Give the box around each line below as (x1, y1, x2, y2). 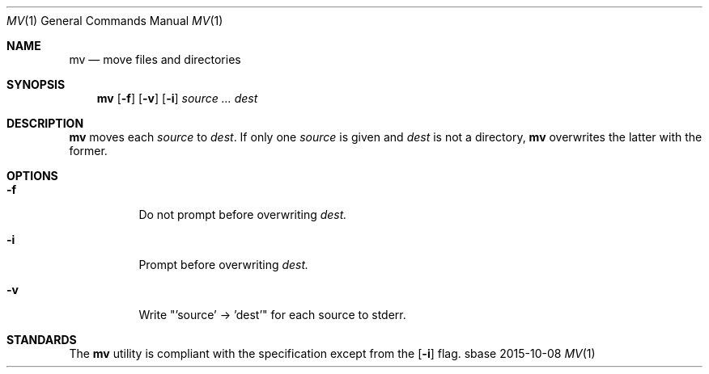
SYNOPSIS (6, 78, 66, 91)
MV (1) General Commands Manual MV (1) (6, 14, 223, 27)
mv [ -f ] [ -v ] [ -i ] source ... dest (96, 91, 258, 105)
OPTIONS (6, 169, 58, 183)
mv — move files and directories (69, 53, 241, 66)
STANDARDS (6, 333, 77, 347)
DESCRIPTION (6, 116, 84, 130)
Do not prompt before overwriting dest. (138, 208, 347, 221)
